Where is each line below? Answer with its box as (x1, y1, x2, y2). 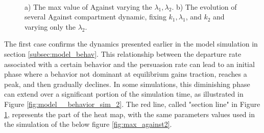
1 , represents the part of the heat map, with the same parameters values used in (4, 108, 255, 119)
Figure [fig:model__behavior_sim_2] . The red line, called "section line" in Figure (4, 98, 260, 109)
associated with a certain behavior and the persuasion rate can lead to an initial (4, 58, 255, 69)
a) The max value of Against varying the (25, 1, 152, 12)
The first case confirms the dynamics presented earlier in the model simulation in (4, 38, 258, 49)
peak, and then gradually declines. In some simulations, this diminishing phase (4, 78, 250, 89)
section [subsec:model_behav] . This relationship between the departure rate (4, 48, 242, 59)
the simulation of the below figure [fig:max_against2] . (4, 119, 172, 129)
